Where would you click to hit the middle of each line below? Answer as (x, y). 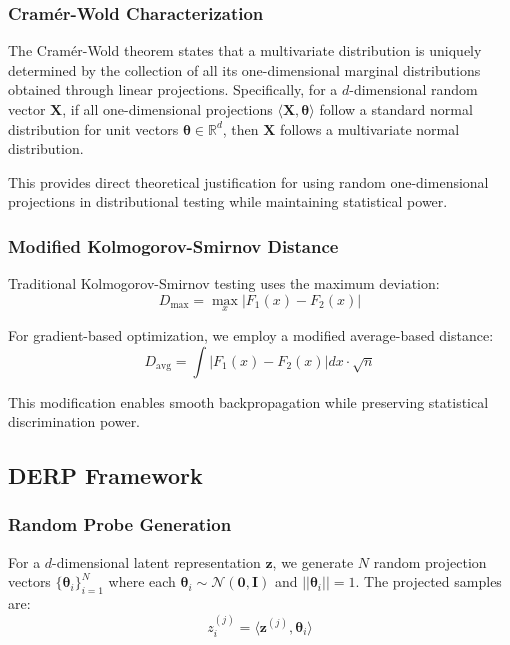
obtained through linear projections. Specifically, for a (173, 89)
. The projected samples (428, 581)
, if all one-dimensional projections (167, 109)
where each (142, 581)
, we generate (313, 561)
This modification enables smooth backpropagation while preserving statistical (248, 401)
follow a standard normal (396, 109)
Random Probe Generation (120, 524)
